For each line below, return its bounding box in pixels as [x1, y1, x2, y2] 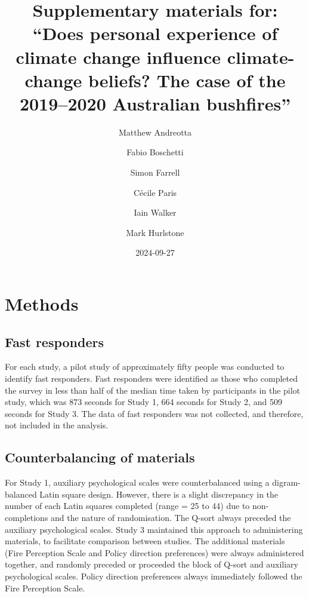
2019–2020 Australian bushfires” [19, 91, 291, 115]
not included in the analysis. [5, 419, 109, 431]
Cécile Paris [133, 186, 177, 198]
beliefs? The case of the [88, 68, 286, 92]
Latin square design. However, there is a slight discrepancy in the [39, 487, 279, 500]
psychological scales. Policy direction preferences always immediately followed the [5, 569, 302, 582]
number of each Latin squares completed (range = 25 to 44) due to [5, 499, 250, 512]
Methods [5, 292, 79, 316]
